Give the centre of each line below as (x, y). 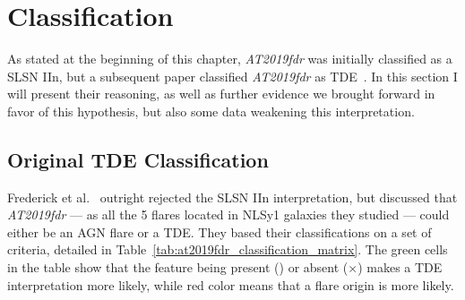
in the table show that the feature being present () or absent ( (178, 267)
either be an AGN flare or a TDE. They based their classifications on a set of (220, 231)
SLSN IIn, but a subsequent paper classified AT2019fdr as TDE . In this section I (232, 76)
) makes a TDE (400, 267)
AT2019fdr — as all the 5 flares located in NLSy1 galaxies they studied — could (228, 214)
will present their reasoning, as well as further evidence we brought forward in (221, 94)
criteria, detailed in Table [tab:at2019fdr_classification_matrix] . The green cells (228, 249)
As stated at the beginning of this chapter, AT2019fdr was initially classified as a (230, 59)
